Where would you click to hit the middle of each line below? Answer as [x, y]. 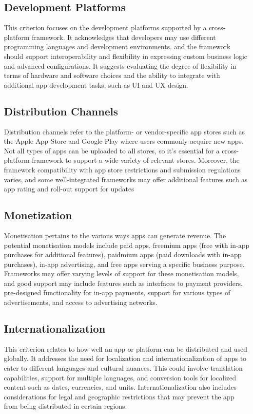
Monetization [38, 215]
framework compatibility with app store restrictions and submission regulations [122, 169]
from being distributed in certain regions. [66, 406]
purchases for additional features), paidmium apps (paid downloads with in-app [123, 254]
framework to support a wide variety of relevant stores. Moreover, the [136, 160]
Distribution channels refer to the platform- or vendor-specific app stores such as [125, 131]
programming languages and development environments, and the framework [117, 47]
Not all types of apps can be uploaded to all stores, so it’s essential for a [112, 150]
